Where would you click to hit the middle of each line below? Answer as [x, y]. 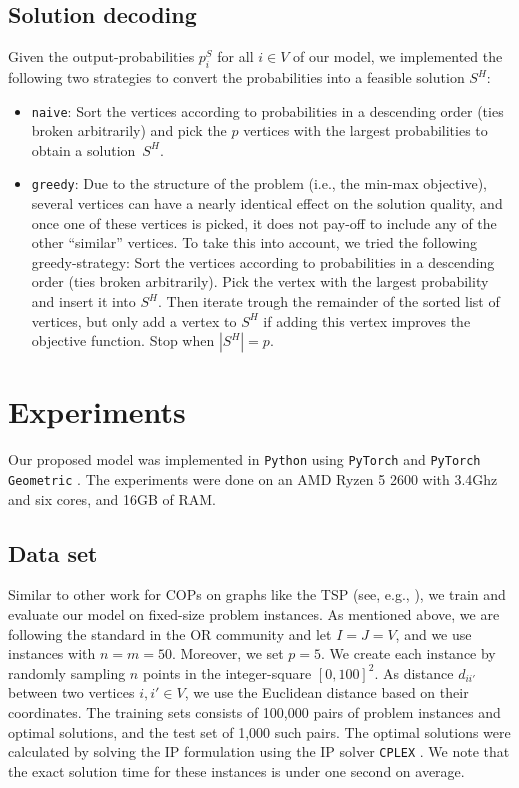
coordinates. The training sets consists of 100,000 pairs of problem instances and [254, 712]
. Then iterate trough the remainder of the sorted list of [328, 301]
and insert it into [83, 301]
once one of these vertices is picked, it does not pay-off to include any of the [264, 222]
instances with [52, 653]
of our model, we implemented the [397, 56]
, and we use [433, 633]
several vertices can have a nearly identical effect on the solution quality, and [267, 203]
